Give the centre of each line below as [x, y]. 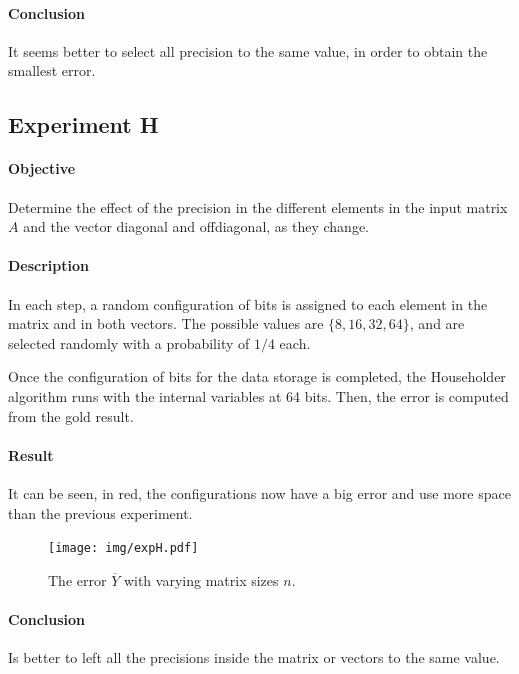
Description [49, 265]
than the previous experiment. [100, 512]
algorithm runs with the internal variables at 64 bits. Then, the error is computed [258, 395]
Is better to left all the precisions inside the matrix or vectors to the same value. [254, 657]
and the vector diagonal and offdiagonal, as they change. [196, 226]
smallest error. [52, 70]
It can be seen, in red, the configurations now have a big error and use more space [259, 492]
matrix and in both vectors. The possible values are [166, 323]
